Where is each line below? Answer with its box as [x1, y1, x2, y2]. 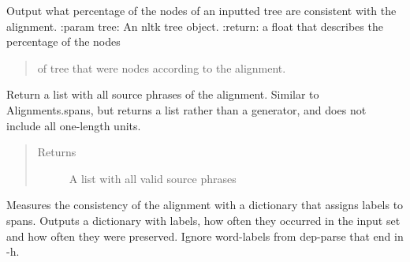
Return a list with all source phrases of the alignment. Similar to [6, 86, 319, 103]
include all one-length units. [6, 117, 141, 133]
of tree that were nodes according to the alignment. [37, 59, 286, 76]
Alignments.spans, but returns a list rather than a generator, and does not [6, 101, 367, 118]
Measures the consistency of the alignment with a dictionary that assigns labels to [6, 196, 404, 213]
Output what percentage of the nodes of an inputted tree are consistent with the [6, 2, 397, 18]
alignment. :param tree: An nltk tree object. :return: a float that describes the [6, 17, 383, 34]
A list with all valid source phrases [69, 170, 237, 186]
